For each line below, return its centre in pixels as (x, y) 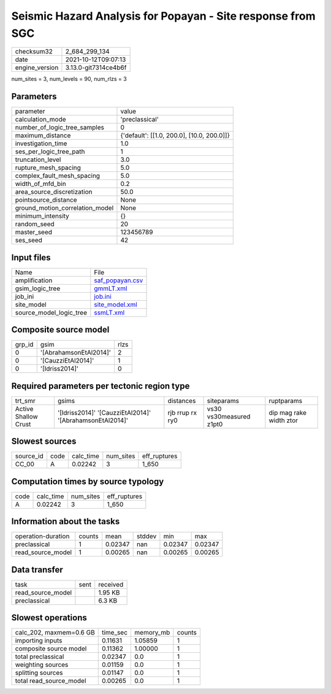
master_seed (33, 232)
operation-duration (42, 536)
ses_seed (29, 241)
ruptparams (286, 401)
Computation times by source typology (88, 481)
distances (182, 401)
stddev (147, 536)
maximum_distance (43, 136)
